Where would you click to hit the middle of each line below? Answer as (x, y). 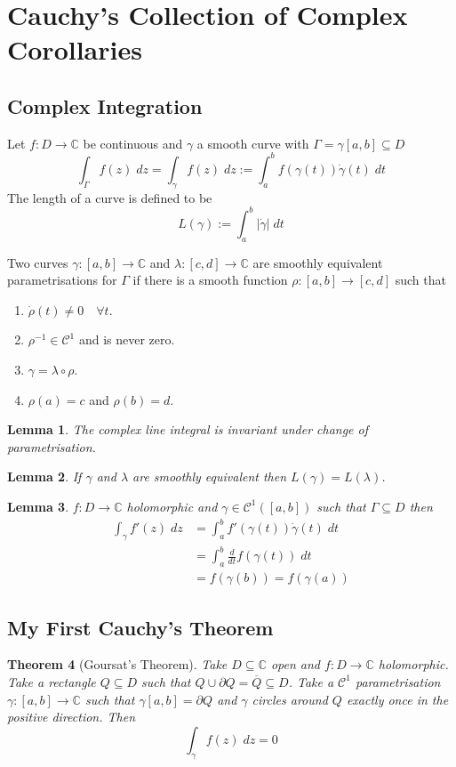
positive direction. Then (72, 717)
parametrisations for (62, 280)
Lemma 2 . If (44, 476)
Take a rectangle (52, 681)
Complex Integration (105, 105)
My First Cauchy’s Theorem (140, 627)
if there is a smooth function (210, 280)
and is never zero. (127, 339)
